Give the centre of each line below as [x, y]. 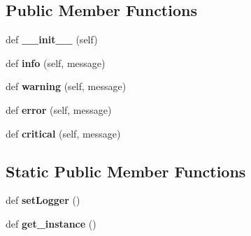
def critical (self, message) [63, 133]
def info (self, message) [56, 62]
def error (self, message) [59, 109]
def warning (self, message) [66, 86]
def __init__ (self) [52, 39]
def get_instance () [51, 223]
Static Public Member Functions [126, 171]
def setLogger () [43, 200]
